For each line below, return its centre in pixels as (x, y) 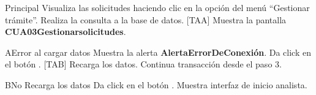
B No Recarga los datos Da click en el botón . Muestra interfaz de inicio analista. (156, 84)
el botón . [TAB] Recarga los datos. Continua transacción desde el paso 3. (143, 64)
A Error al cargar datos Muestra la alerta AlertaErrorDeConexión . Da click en (158, 52)
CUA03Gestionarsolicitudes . (66, 32)
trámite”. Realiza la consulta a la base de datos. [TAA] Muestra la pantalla (146, 19)
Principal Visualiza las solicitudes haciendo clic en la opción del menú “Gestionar (157, 7)
